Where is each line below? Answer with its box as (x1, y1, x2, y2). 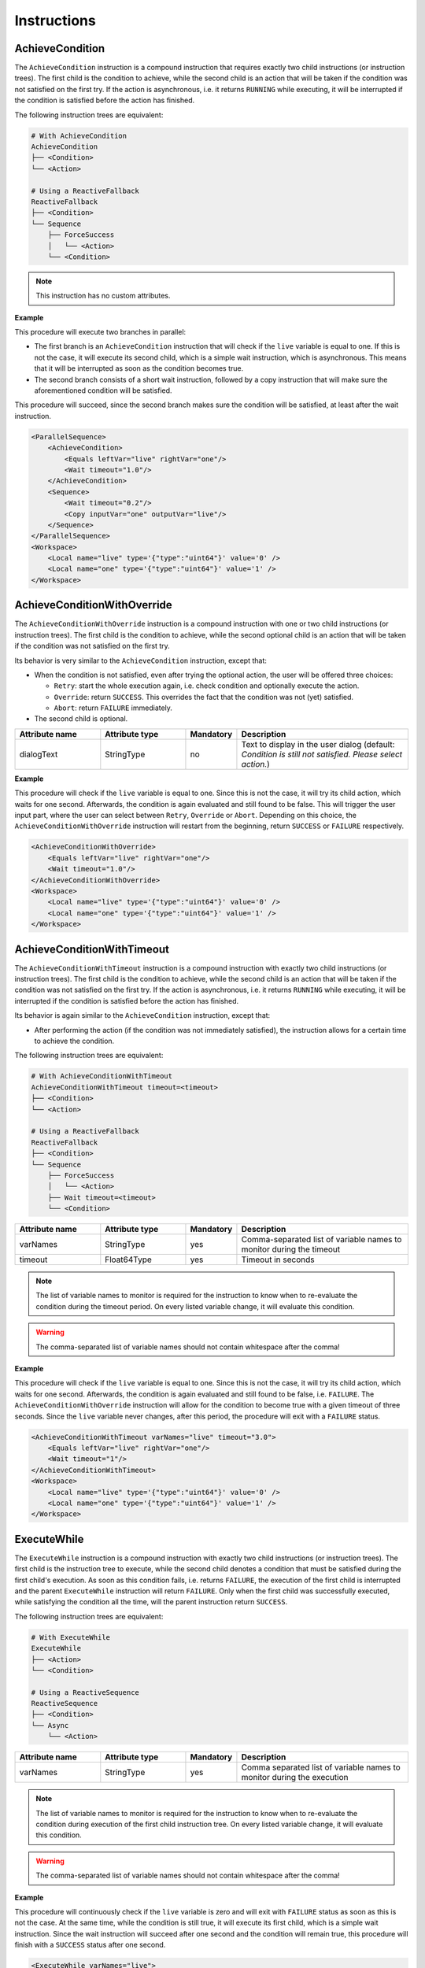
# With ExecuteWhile (31, 1633, 110, 1641)
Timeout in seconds (241, 1254, 315, 1265)
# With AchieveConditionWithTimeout (31, 1071, 173, 1081)
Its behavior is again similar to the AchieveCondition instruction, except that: (14, 1011, 271, 1020)
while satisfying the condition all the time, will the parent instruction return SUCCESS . (14, 1597, 288, 1607)
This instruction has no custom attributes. (35, 291, 171, 301)
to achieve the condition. (34, 1036, 115, 1045)
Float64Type (105, 1254, 153, 1265)
